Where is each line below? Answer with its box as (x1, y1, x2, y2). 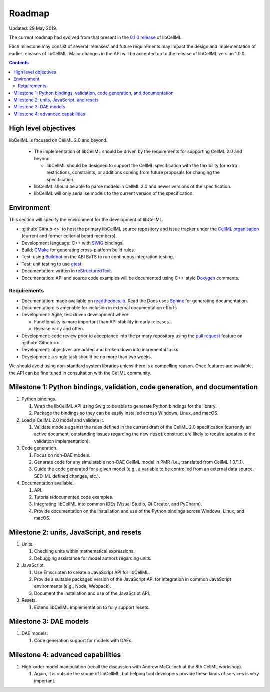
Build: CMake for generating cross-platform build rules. (21, 247, 135, 253)
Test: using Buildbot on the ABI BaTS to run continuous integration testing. (21, 254, 174, 260)
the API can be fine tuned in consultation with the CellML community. (9, 370, 152, 376)
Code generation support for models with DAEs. (34, 637, 133, 643)
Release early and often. (34, 326, 84, 332)
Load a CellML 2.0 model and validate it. (21, 417, 105, 423)
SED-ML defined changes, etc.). (34, 473, 100, 479)
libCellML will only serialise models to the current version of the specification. (34, 190, 194, 196)
